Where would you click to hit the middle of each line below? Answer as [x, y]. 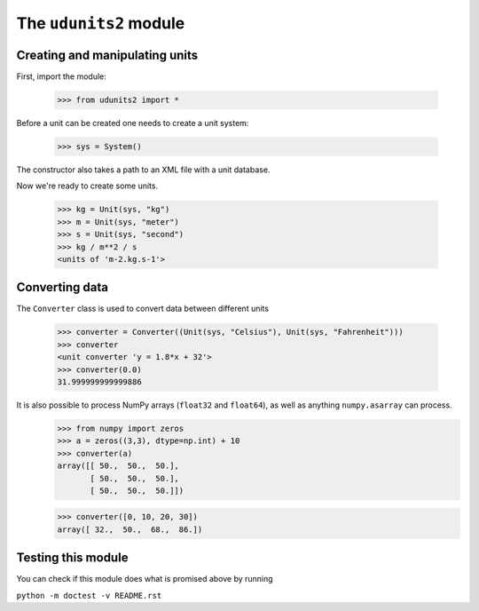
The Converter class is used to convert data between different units [143, 309]
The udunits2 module [101, 23]
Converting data [62, 287]
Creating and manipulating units [107, 55]
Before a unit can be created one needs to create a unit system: [133, 123]
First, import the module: [61, 76]
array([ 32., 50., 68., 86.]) [130, 529]
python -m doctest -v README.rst [89, 595]
